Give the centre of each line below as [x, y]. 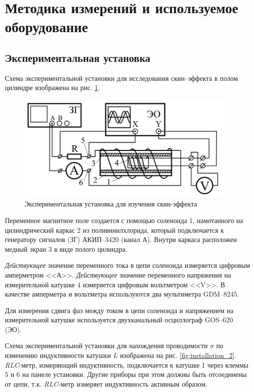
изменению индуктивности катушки [58, 355]
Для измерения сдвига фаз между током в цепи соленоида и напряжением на [119, 310]
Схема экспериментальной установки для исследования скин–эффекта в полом [121, 78]
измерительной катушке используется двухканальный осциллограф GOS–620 [119, 320]
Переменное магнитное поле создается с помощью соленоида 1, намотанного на [124, 220]
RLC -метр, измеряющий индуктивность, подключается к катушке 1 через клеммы [127, 364]
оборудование [47, 27]
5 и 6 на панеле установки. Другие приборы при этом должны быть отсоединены [126, 374]
